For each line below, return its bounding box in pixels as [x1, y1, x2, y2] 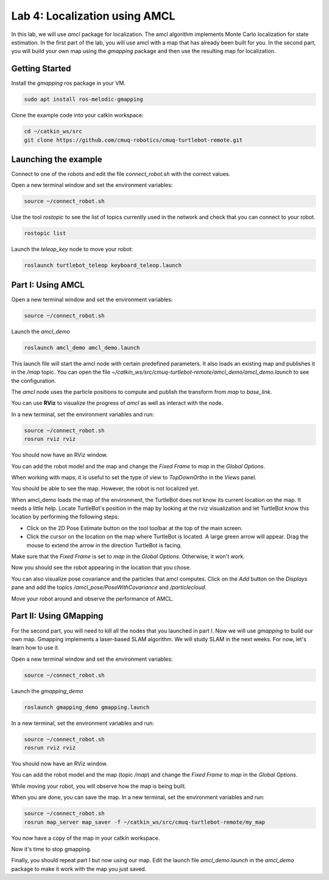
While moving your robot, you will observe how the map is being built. [11, 782, 186, 790]
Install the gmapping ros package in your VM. [11, 79, 126, 87]
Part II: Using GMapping [11, 611, 104, 621]
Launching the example [11, 154, 102, 164]
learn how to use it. [11, 644, 60, 652]
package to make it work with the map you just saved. [11, 865, 147, 873]
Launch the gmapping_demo [11, 687, 83, 694]
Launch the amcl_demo [11, 327, 70, 335]
